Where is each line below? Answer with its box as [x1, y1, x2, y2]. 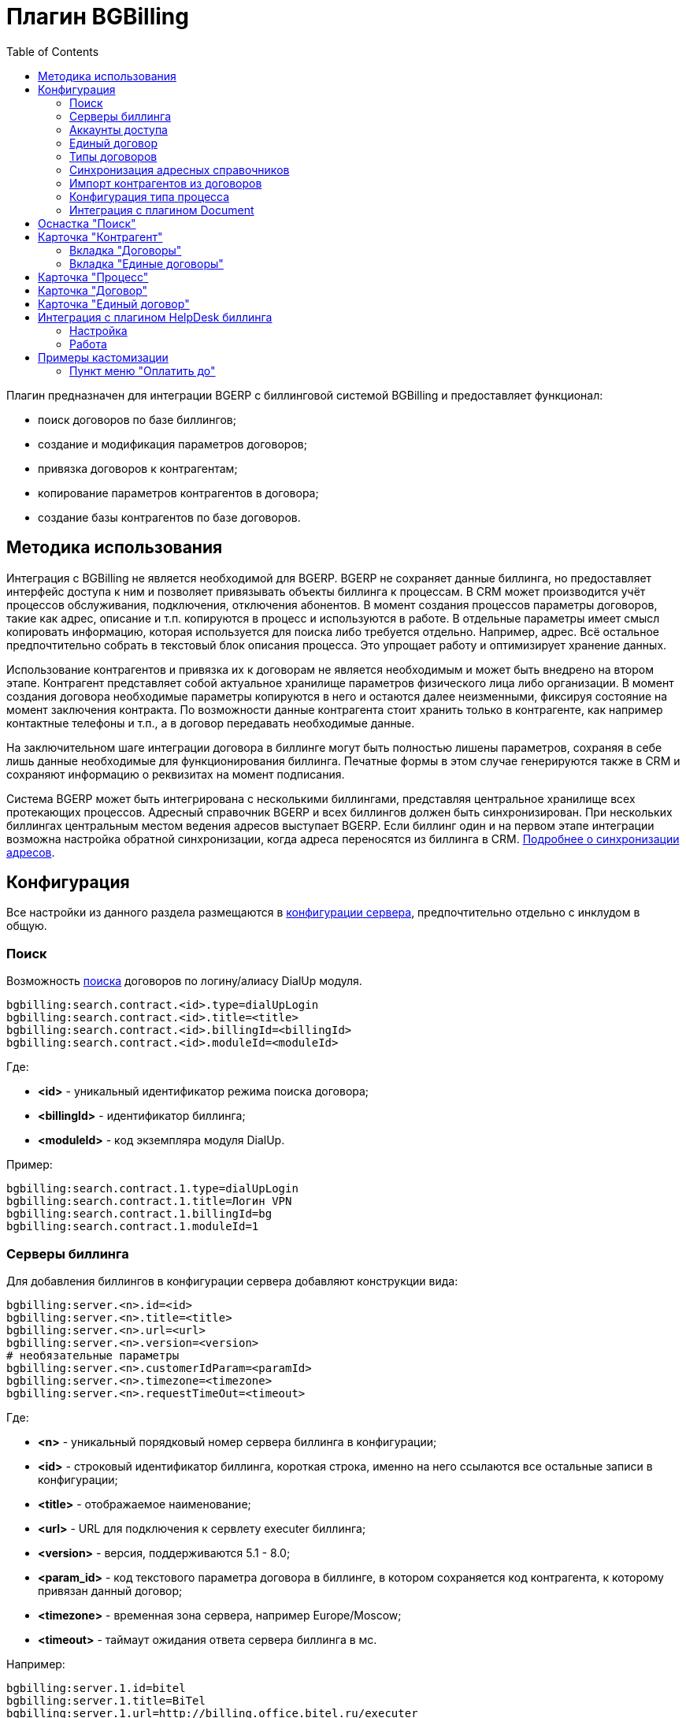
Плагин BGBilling [6, 3, 189, 30]
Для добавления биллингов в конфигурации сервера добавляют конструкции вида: [6, 1274, 458, 1288]
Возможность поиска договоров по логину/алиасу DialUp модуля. [6, 974, 362, 988]
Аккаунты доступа [69, 122, 168, 136]
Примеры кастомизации [38, 350, 169, 364]
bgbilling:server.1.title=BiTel [6, 1694, 206, 1707]
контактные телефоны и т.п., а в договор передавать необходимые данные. [6, 716, 415, 730]
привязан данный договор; [38, 1583, 183, 1597]
